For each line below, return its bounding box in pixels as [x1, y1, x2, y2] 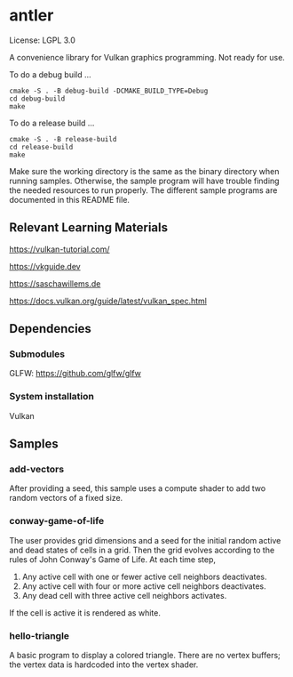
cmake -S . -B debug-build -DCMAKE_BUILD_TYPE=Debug [9, 86, 209, 95]
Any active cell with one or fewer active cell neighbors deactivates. [21, 571, 268, 582]
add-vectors [9, 463, 65, 476]
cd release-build [9, 142, 74, 151]
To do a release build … [9, 117, 95, 128]
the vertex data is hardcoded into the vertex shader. [9, 659, 199, 670]
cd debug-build [9, 94, 66, 103]
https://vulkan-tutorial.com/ [9, 244, 110, 254]
